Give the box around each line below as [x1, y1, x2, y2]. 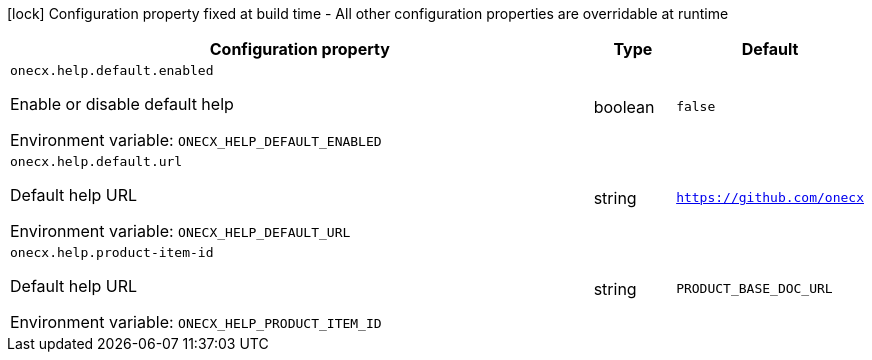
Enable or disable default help [10, 94, 234, 114]
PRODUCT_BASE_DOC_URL [676, 281, 833, 296]
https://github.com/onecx [676, 190, 864, 205]
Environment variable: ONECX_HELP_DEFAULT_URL [10, 221, 351, 241]
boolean [593, 96, 655, 117]
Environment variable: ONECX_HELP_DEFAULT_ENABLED [10, 130, 382, 150]
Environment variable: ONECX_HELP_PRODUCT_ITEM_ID [10, 312, 382, 332]
